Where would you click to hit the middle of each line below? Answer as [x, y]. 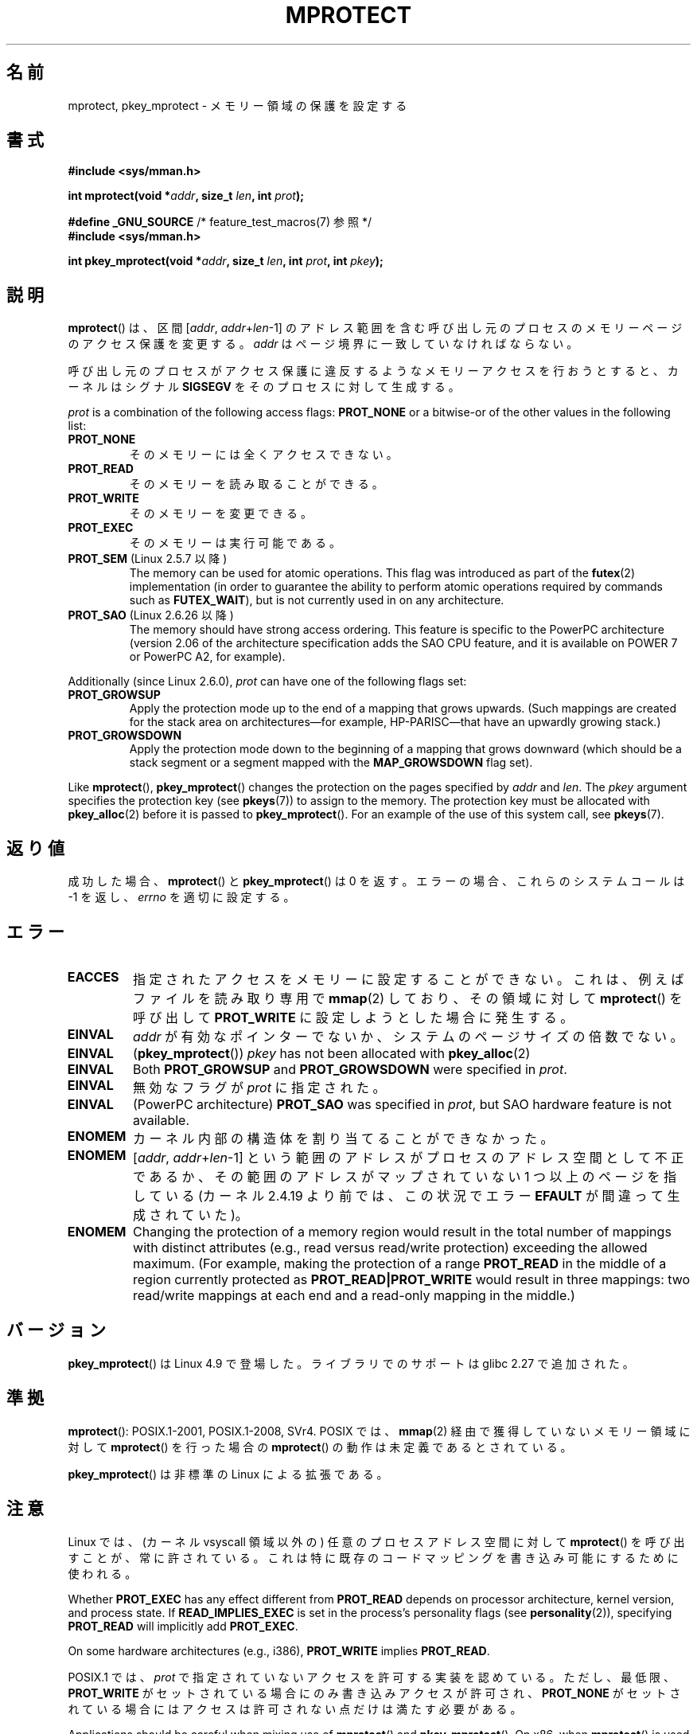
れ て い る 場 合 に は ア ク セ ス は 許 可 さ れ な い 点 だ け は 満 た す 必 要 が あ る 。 [295, 1709]
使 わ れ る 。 [102, 1573]
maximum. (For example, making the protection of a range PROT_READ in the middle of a [400, 1263]
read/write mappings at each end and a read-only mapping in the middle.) [354, 1295]
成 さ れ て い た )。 [191, 1215]
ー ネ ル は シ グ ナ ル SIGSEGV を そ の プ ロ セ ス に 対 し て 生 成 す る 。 [264, 387]
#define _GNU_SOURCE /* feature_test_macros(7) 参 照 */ [220, 222]
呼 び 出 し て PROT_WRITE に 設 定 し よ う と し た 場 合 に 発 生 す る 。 [353, 1017]
